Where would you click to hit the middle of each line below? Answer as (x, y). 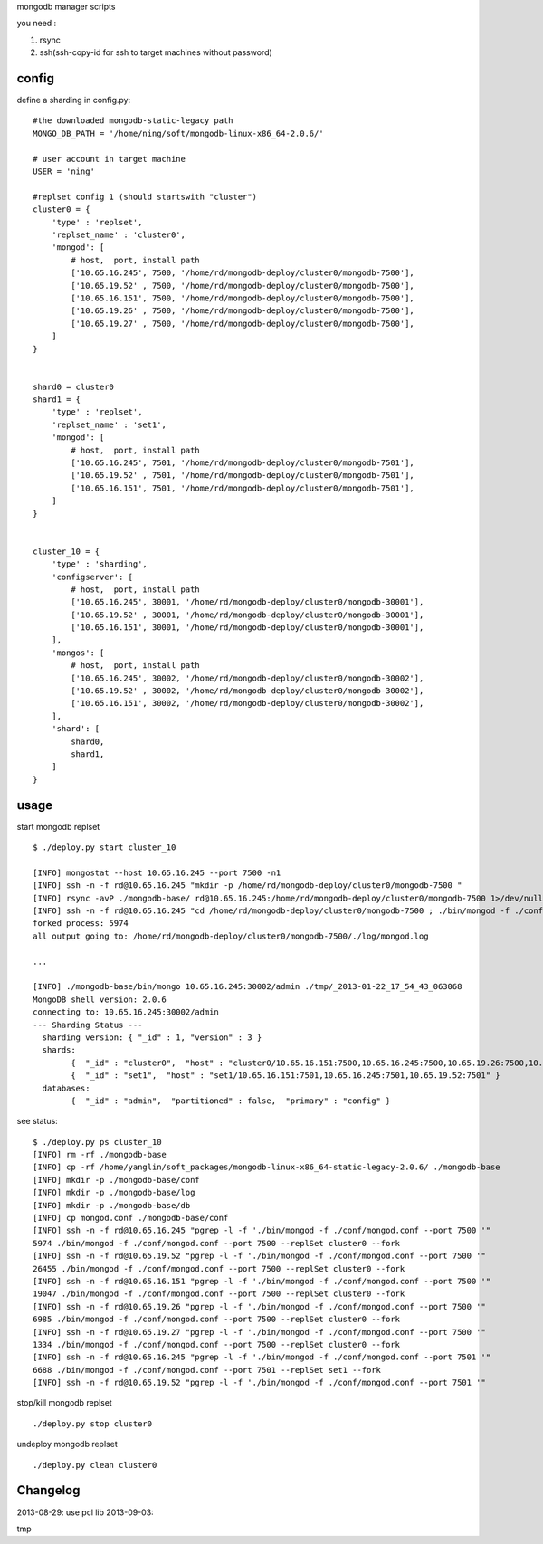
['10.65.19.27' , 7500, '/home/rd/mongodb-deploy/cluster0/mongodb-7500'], (243, 323)
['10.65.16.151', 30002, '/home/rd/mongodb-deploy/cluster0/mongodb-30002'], (248, 703)
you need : (37, 24)
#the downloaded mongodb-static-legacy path (133, 121)
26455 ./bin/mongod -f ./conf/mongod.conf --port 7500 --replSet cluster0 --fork (219, 1268)
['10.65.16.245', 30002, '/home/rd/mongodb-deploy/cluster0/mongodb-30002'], (248, 678)
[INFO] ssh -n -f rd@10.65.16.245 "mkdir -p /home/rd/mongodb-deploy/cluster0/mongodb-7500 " (248, 886)
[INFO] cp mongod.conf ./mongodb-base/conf (131, 1218)
